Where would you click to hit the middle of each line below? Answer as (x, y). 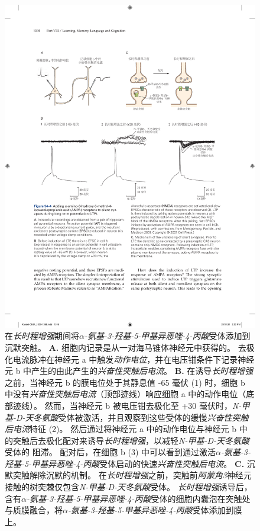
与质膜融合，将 (34, 510)
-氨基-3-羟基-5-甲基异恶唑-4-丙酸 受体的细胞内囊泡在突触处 (138, 498)
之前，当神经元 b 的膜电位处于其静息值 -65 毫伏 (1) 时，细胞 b (125, 382)
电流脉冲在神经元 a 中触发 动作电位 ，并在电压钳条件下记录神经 (134, 359)
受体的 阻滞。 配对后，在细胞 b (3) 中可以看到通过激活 (110, 452)
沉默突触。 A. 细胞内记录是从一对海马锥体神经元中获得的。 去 (126, 347)
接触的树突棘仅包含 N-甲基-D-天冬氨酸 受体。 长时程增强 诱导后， (129, 487)
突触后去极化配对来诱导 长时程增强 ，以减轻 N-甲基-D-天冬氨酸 (131, 440)
